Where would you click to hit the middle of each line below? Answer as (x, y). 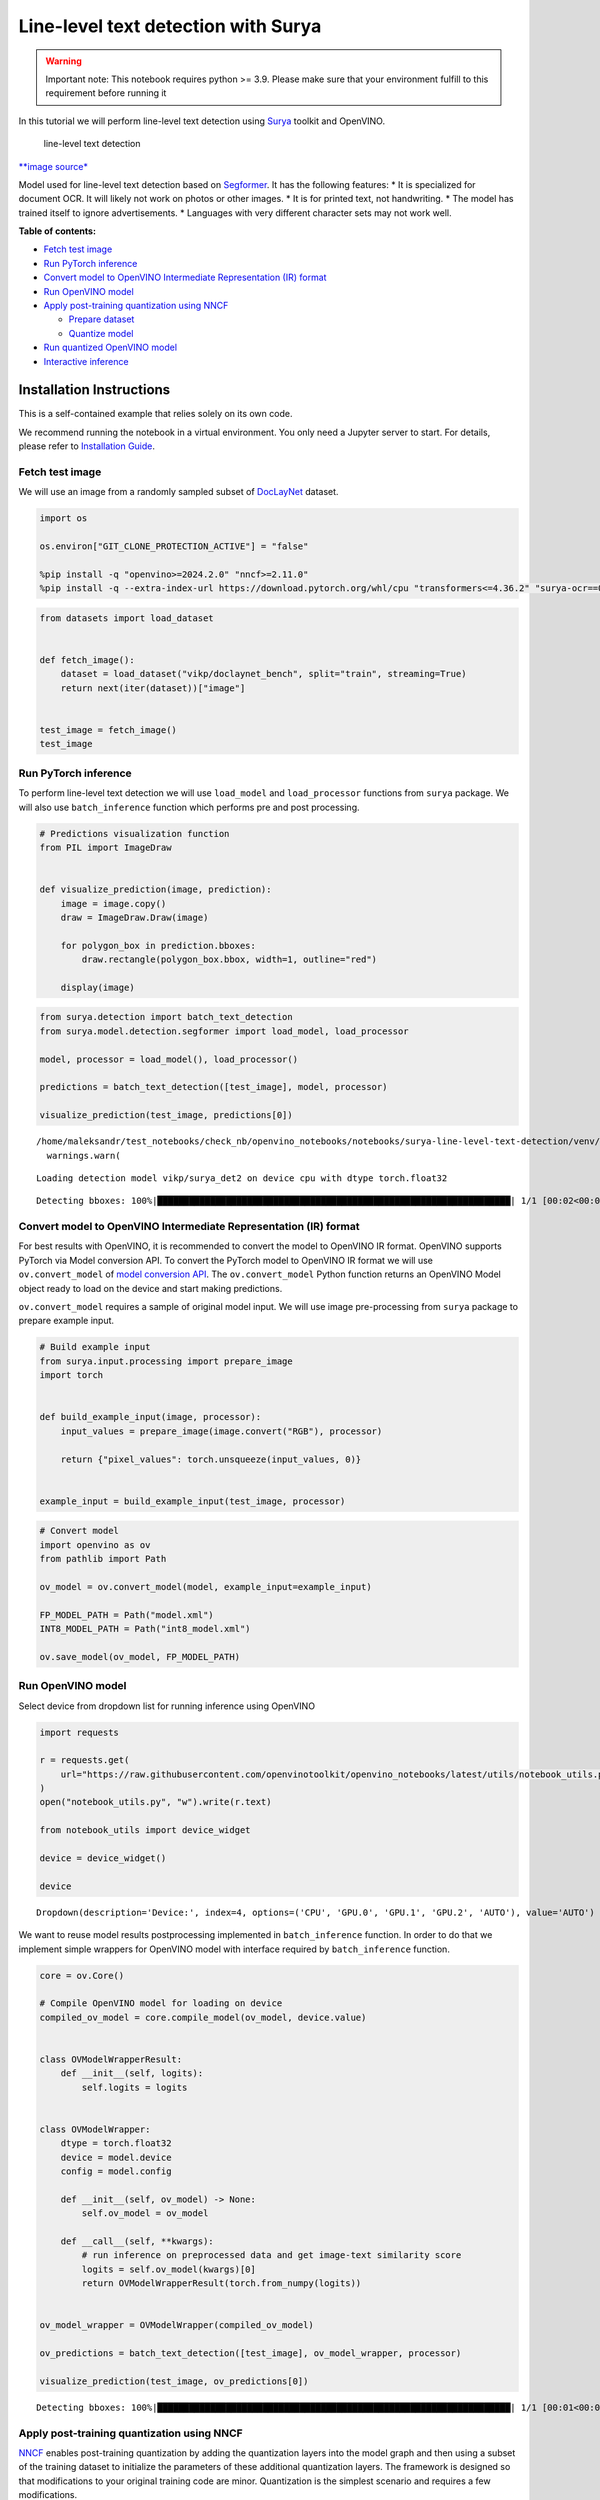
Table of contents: (57, 231)
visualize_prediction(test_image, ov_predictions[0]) (174, 2381)
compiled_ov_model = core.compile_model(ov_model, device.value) (203, 2017)
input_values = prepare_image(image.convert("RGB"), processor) (221, 1431)
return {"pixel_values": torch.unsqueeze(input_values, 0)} (211, 1459)
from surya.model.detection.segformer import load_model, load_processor (224, 1031)
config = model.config (116, 2171)
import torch (71, 1375)
